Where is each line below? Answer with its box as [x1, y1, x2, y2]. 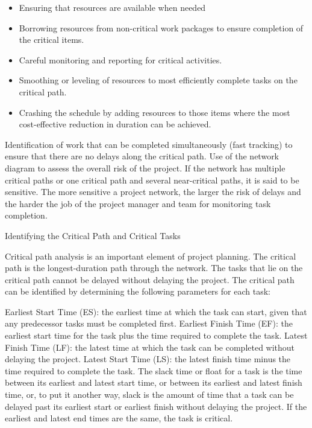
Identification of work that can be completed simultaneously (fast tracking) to [5, 138, 293, 150]
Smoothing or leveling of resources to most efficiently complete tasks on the [19, 74, 298, 86]
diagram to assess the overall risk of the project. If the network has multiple [5, 161, 285, 174]
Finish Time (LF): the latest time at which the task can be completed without [5, 340, 295, 353]
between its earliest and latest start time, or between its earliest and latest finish [5, 376, 302, 389]
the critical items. [19, 33, 84, 46]
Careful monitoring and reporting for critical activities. [19, 53, 222, 66]
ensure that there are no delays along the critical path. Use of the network [5, 150, 279, 162]
